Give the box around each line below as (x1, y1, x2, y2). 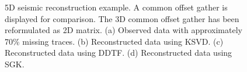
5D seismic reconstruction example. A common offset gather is (5, 1, 228, 13)
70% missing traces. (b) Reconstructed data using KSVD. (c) (5, 35, 224, 47)
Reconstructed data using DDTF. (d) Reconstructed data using (5, 46, 232, 59)
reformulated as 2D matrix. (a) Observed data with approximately (5, 24, 242, 36)
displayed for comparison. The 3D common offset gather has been (5, 12, 239, 24)
